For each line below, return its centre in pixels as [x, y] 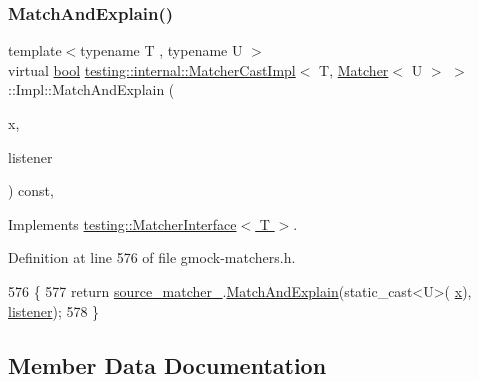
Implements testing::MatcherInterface [122, 223]
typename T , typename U [161, 50]
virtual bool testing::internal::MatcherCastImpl [152, 69]
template [35, 50]
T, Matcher [354, 69]
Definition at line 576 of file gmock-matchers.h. [152, 257]
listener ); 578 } [54, 310]
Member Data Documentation [167, 364]
